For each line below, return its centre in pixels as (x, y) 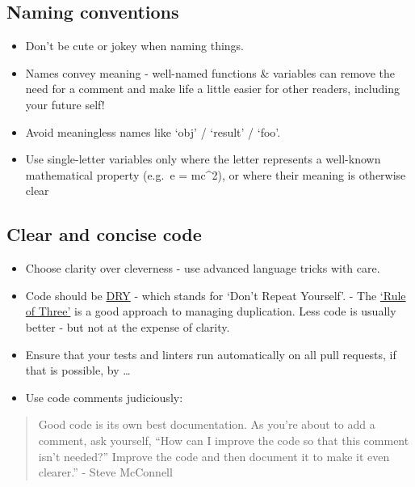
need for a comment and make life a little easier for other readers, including (212, 89)
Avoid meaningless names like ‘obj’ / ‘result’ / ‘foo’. (153, 131)
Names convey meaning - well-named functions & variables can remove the (210, 72)
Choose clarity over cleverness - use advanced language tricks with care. (203, 268)
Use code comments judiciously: (104, 397)
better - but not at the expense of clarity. (128, 326)
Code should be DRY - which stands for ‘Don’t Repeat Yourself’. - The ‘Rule (216, 295)
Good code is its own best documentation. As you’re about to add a (207, 424)
